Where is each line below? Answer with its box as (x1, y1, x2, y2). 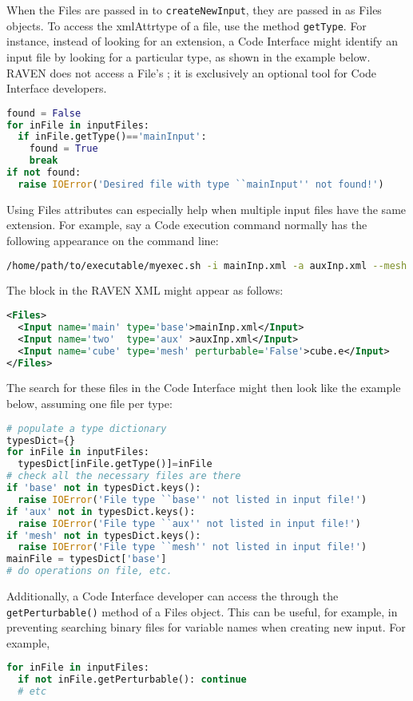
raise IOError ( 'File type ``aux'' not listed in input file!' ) (18, 517, 361, 529)
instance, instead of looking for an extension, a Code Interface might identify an (6, 33, 398, 50)
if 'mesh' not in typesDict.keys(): (6, 529, 201, 541)
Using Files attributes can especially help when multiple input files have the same (6, 200, 407, 217)
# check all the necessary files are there (6, 470, 241, 482)
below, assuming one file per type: (6, 395, 173, 412)
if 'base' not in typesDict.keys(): (6, 482, 201, 493)
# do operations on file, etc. (6, 565, 173, 577)
